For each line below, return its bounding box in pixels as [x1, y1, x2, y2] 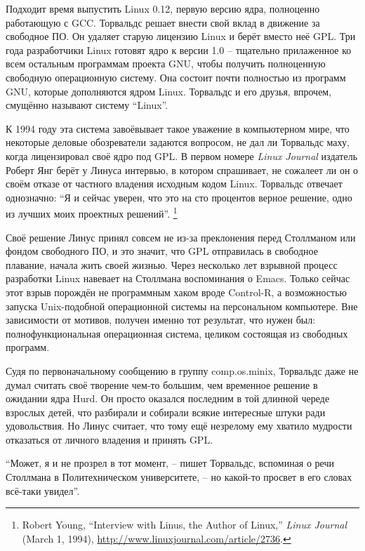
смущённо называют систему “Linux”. [6, 98, 168, 112]
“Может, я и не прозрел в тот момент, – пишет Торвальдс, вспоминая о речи [6, 456, 335, 470]
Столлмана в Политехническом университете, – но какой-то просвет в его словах [6, 470, 352, 484]
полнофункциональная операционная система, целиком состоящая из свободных [6, 326, 348, 340]
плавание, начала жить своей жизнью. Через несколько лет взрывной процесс [6, 257, 338, 272]
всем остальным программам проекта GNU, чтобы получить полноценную [6, 56, 326, 71]
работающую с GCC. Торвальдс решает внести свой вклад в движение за [6, 15, 320, 29]
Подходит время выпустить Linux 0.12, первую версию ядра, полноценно [6, 1, 320, 15]
